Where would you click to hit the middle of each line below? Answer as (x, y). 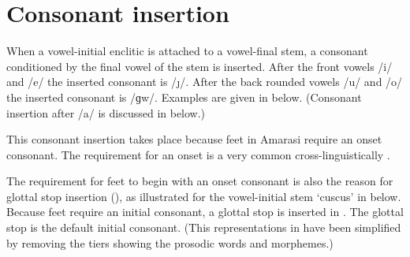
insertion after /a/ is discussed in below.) (106, 112)
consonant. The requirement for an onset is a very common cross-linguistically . (198, 154)
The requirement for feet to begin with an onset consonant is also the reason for (200, 181)
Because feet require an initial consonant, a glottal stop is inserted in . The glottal (205, 212)
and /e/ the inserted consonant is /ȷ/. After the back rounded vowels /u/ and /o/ (205, 82)
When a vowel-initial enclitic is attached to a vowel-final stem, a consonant (187, 51)
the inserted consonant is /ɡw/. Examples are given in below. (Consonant (184, 97)
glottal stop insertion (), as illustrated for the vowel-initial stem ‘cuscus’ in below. (204, 196)
